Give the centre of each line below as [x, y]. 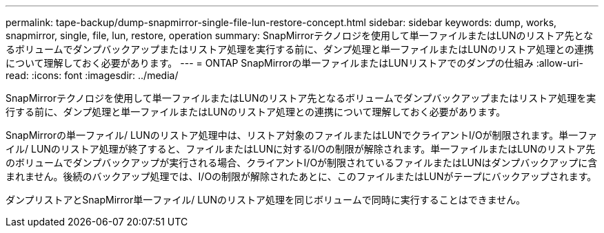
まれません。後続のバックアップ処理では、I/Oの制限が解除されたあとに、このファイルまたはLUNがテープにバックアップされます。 [301, 176]
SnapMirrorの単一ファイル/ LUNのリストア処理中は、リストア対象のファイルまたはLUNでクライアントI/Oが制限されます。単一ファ [302, 135]
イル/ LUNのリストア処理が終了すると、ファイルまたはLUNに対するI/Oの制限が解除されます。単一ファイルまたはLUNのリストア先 [301, 149]
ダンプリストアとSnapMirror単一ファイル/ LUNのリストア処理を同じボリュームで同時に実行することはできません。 [266, 200]
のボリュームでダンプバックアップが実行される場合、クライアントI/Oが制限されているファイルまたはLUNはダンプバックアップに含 [302, 163]
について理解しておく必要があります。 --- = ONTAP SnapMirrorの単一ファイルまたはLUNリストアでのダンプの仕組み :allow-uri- [294, 63]
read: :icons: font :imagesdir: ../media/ [92, 75]
